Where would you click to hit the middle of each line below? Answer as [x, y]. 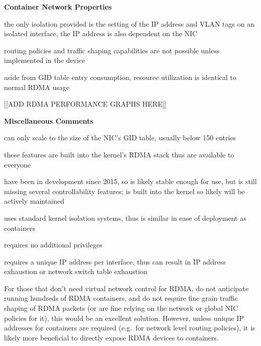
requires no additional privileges [53, 245]
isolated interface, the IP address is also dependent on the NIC [101, 33]
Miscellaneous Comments [49, 120]
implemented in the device [45, 60]
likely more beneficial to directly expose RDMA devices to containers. [111, 337]
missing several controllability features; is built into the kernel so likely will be [124, 191]
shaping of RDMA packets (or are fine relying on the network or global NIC [121, 308]
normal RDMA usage [37, 87]
